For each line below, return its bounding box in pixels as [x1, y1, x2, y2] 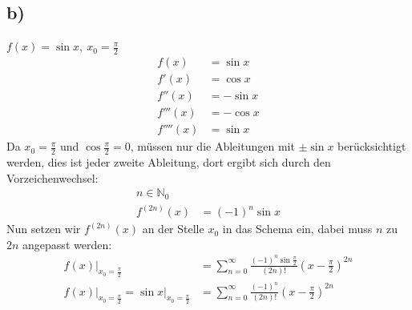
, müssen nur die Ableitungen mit [130, 138, 295, 155]
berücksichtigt [337, 138, 406, 155]
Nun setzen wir [6, 220, 81, 237]
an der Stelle [142, 220, 204, 237]
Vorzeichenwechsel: [6, 169, 99, 186]
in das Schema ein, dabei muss [222, 220, 373, 237]
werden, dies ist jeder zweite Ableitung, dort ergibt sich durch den [6, 154, 331, 171]
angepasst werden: [22, 236, 112, 252]
